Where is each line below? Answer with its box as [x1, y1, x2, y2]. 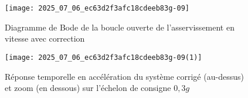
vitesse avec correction [5, 32, 85, 45]
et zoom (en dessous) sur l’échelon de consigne [5, 82, 171, 94]
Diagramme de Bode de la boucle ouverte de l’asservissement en [5, 21, 235, 33]
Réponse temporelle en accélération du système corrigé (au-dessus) [5, 70, 244, 82]
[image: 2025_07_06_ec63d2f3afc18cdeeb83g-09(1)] [5, 53, 202, 62]
